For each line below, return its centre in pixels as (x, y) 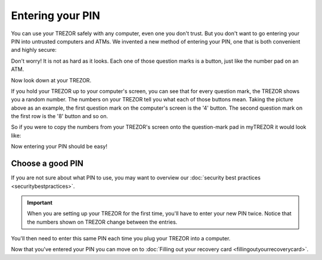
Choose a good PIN (47, 164)
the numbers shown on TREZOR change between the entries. (102, 222)
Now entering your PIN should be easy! (59, 147)
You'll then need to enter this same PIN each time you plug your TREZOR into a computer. (121, 239)
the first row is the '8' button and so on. (60, 116)
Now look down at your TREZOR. (51, 80)
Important (40, 202)
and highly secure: (34, 50)
